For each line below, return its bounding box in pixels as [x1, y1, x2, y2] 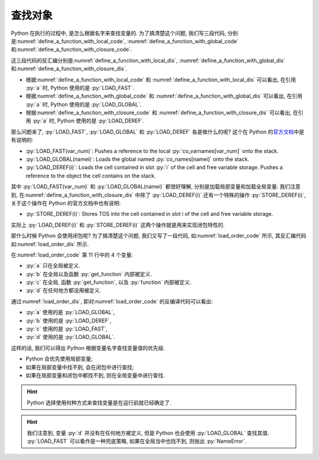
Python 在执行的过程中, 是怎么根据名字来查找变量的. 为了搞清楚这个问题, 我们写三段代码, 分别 [11, 30, 239, 37]
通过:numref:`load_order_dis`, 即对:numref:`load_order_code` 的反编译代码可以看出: [11, 297, 213, 304]
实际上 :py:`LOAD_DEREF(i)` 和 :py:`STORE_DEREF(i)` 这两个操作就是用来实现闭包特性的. [11, 221, 225, 228]
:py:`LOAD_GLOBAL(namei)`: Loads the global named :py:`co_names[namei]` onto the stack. [25, 156, 249, 163]
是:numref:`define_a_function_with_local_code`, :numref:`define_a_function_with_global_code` [11, 37, 239, 44]
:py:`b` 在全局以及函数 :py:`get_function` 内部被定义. [25, 270, 152, 277]
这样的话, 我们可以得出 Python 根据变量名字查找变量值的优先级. [11, 344, 165, 351]
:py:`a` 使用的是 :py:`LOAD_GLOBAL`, [25, 309, 115, 316]
